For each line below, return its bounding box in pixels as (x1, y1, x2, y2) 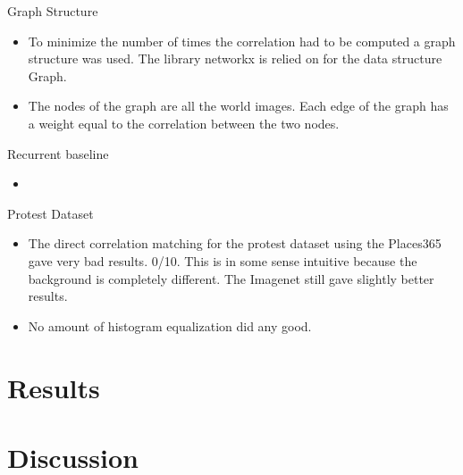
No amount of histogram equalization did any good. (28, 316, 312, 335)
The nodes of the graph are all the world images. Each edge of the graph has (28, 96, 449, 115)
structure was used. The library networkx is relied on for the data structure (28, 49, 442, 68)
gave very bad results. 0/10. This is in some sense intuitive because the (28, 251, 417, 270)
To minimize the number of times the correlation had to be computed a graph (28, 31, 456, 50)
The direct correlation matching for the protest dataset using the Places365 (28, 234, 442, 253)
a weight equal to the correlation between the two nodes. (28, 113, 340, 132)
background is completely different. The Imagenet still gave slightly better (28, 269, 434, 287)
